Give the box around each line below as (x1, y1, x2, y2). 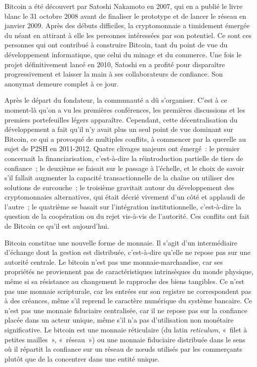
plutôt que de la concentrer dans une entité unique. (4, 353, 160, 364)
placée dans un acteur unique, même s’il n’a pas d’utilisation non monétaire (4, 315, 234, 325)
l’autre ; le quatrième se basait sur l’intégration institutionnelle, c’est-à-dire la (4, 201, 241, 211)
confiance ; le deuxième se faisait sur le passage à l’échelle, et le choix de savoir (4, 163, 244, 173)
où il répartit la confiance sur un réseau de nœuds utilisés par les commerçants (4, 344, 243, 354)
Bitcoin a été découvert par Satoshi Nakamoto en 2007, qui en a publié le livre (4, 1, 243, 11)
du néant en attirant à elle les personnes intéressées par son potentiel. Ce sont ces (4, 30, 252, 40)
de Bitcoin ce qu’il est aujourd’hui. (4, 221, 109, 231)
